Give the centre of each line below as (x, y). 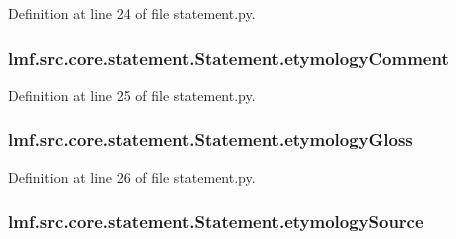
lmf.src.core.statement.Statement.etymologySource (216, 221)
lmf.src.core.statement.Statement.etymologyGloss (210, 139)
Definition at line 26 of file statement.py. (132, 176)
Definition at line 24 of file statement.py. (132, 13)
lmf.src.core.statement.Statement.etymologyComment (228, 57)
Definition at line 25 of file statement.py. (132, 94)
